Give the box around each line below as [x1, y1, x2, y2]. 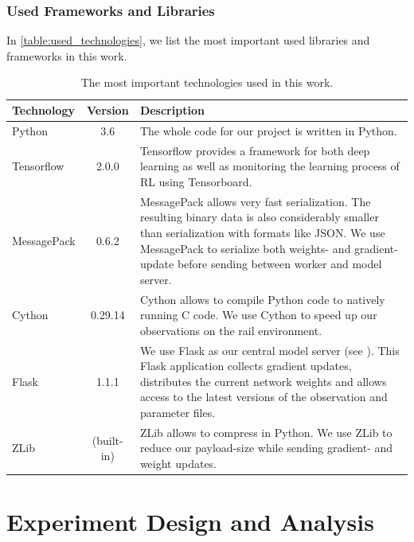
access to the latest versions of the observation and [139, 388, 388, 405]
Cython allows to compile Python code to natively [139, 290, 385, 307]
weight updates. [139, 454, 217, 471]
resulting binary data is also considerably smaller [139, 209, 379, 225]
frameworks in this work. [6, 47, 127, 64]
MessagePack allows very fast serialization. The [139, 193, 371, 209]
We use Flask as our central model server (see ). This [139, 341, 400, 358]
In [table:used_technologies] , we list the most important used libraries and [6, 32, 370, 49]
